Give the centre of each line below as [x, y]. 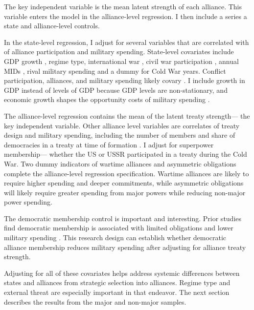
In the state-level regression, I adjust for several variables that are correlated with [127, 42]
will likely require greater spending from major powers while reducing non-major [125, 192]
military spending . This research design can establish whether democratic [115, 238]
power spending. [28, 202]
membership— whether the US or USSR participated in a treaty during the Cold [126, 154]
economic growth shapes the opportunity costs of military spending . [107, 99]
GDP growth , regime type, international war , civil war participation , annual [121, 61]
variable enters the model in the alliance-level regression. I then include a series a [126, 16]
